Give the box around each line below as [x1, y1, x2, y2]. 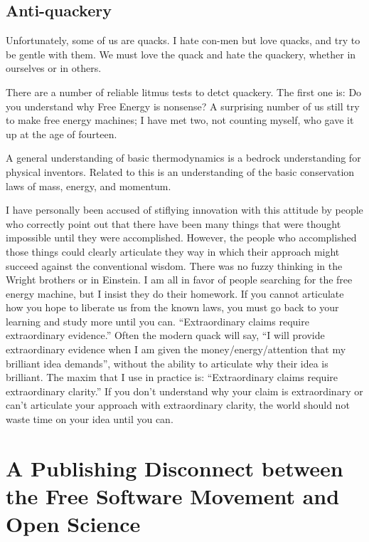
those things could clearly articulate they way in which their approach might [6, 244, 340, 259]
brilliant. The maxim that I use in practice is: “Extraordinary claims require [6, 370, 338, 385]
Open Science [6, 509, 141, 538]
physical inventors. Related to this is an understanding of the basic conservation [6, 164, 355, 179]
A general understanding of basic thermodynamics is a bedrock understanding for [6, 150, 361, 165]
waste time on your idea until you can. [6, 412, 173, 427]
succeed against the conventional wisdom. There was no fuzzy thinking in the [6, 258, 343, 273]
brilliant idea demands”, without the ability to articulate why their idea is [6, 355, 328, 370]
